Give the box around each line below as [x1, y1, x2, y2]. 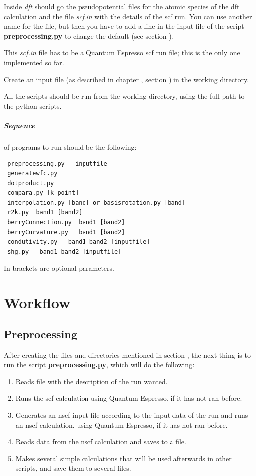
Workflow [4, 292, 71, 313]
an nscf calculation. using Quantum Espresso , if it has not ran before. [15, 419, 228, 430]
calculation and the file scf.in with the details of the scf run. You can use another [4, 11, 252, 21]
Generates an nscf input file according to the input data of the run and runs [15, 409, 248, 420]
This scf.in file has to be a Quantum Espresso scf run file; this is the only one [4, 47, 240, 58]
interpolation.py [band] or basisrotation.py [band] [7, 199, 186, 206]
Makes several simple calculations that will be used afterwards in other [15, 453, 232, 463]
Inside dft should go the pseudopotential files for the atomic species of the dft [4, 1, 240, 11]
